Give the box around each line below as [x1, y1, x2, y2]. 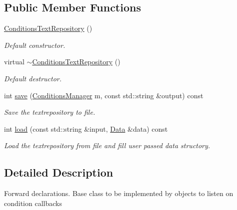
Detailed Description [4, 165, 113, 180]
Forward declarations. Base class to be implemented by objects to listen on [4, 188, 233, 199]
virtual [4, 56, 24, 67]
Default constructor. [4, 39, 65, 50]
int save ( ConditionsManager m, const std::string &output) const [4, 90, 203, 100]
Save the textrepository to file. [4, 107, 95, 117]
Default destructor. [4, 73, 62, 83]
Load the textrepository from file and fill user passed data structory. [4, 140, 210, 151]
